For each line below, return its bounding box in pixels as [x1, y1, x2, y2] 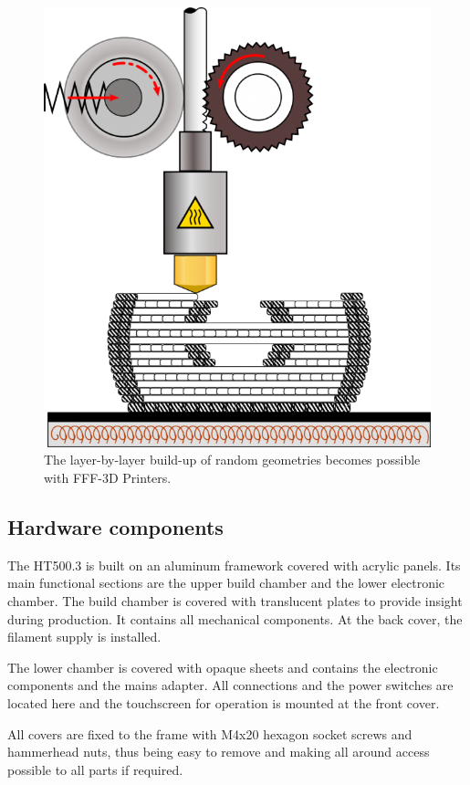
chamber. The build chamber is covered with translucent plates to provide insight [7, 591, 463, 610]
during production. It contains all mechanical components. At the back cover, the [7, 609, 463, 628]
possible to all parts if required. [7, 759, 183, 779]
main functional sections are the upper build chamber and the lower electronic [7, 573, 445, 592]
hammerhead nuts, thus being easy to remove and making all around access [7, 742, 430, 761]
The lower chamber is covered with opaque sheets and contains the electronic [7, 657, 438, 676]
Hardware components [7, 512, 224, 540]
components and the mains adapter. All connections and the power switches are [7, 675, 454, 695]
